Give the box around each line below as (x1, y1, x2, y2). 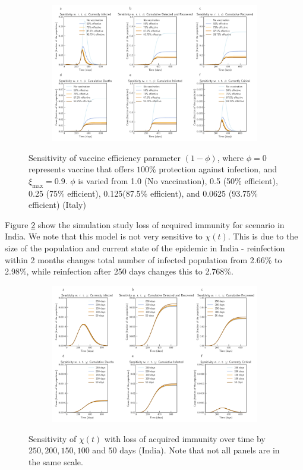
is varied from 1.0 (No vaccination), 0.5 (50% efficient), (78, 174, 278, 187)
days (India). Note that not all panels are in (119, 444, 280, 456)
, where (217, 151, 244, 163)
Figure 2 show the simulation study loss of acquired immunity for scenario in (5, 218, 285, 231)
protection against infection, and (159, 163, 277, 175)
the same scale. (29, 455, 83, 468)
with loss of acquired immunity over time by (104, 432, 266, 444)
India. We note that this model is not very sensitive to (5, 230, 203, 242)
